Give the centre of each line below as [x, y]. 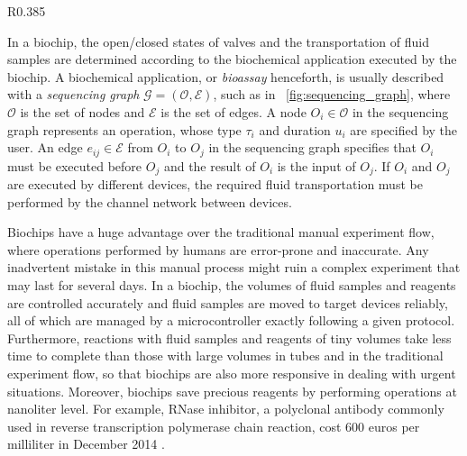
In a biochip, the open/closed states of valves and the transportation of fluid [218, 41]
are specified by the [404, 129]
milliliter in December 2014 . [86, 444]
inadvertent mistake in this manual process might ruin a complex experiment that [234, 267]
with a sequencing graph [73, 94]
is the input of [316, 165]
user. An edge [45, 147]
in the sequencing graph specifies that [312, 147]
